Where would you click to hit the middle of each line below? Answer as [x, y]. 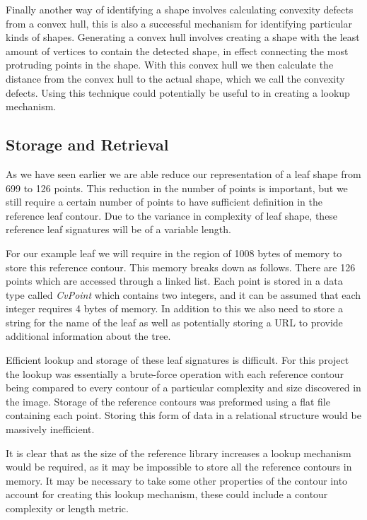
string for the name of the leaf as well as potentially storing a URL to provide [174, 322]
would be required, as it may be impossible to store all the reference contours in [179, 467]
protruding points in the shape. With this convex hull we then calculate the [170, 65]
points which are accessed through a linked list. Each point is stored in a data [174, 281]
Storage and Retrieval [87, 144]
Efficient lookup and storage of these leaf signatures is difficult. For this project [177, 360]
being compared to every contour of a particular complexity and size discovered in [183, 388]
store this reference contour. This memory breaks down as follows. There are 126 [181, 267]
